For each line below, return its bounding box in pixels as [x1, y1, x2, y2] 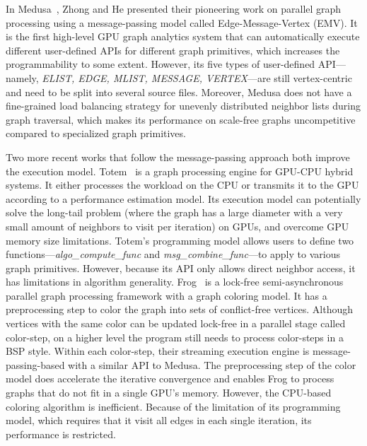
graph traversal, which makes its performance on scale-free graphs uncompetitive [6, 112, 356, 127]
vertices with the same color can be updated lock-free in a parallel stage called [6, 316, 346, 331]
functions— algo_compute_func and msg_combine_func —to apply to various [6, 247, 340, 262]
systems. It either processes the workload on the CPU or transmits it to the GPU [6, 177, 359, 192]
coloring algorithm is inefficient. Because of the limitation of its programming [6, 399, 341, 413]
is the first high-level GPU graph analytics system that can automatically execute [6, 29, 360, 44]
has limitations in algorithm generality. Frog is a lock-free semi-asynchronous [6, 274, 344, 289]
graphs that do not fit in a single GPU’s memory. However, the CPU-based [6, 385, 332, 400]
